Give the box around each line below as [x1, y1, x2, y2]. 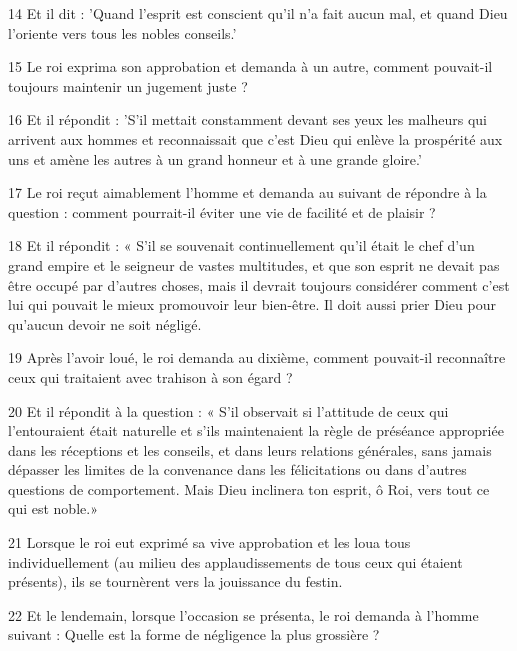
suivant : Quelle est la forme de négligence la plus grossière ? [8, 624, 380, 645]
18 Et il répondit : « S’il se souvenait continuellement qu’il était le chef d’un [8, 235, 475, 256]
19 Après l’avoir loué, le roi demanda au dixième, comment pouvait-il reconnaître [8, 347, 506, 368]
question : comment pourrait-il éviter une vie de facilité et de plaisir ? [8, 201, 436, 222]
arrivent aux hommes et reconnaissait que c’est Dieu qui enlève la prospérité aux [8, 128, 503, 149]
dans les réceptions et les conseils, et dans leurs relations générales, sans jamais [8, 439, 492, 460]
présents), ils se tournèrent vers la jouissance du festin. [8, 571, 343, 592]
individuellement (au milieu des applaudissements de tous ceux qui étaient [8, 551, 463, 572]
